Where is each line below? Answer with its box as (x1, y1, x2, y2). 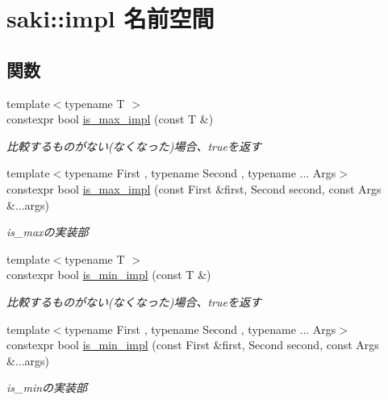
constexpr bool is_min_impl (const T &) (6, 266, 211, 283)
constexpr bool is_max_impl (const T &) (6, 110, 214, 127)
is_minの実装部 (6, 379, 88, 396)
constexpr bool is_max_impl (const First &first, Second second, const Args (6, 180, 382, 197)
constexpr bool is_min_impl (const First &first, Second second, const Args (6, 336, 379, 353)
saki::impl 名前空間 (6, 2, 215, 35)
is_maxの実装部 (6, 223, 89, 240)
